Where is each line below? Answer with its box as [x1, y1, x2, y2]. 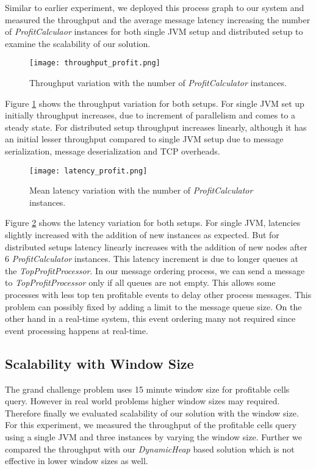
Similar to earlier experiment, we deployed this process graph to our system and [5, 1, 304, 13]
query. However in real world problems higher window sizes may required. [5, 394, 280, 407]
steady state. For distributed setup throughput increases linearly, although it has [5, 120, 307, 133]
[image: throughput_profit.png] [29, 59, 160, 68]
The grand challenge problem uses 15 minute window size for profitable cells [5, 382, 290, 395]
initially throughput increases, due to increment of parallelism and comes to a [5, 109, 296, 122]
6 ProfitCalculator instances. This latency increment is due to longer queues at [5, 252, 299, 265]
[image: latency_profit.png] [29, 166, 148, 175]
